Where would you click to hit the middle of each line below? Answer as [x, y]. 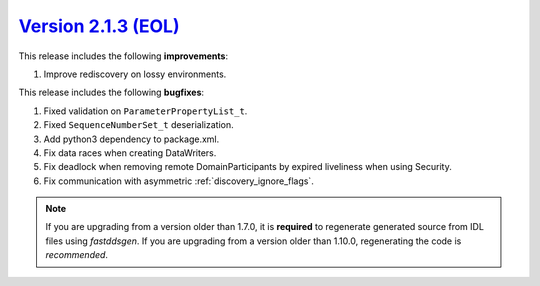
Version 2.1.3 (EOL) [99, 26]
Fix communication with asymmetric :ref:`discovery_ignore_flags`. [178, 181]
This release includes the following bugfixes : [111, 92]
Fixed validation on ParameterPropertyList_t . [145, 111]
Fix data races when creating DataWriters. [130, 152]
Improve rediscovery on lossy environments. [135, 74]
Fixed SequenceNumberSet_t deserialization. [138, 125]
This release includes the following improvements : [123, 56]
